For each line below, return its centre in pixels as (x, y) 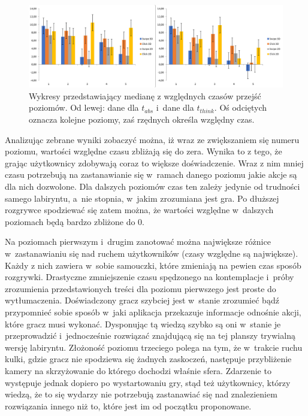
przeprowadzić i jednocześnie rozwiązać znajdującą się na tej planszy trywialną (150, 335)
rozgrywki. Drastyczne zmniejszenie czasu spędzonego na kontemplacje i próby (150, 277)
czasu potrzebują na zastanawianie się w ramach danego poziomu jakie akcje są (151, 174)
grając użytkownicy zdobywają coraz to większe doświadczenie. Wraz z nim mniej (154, 163)
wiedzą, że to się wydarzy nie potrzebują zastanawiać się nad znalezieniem (141, 394)
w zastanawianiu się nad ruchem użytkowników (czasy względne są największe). (152, 253)
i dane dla (175, 107)
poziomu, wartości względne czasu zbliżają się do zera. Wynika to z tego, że (144, 151)
